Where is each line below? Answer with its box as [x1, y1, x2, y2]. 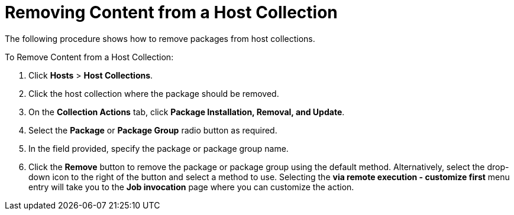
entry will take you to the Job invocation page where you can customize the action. [28, 181, 354, 192]
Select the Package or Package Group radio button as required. [28, 125, 277, 135]
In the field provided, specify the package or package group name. [28, 143, 289, 154]
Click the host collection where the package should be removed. [28, 88, 279, 99]
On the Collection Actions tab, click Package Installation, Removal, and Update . [28, 106, 345, 117]
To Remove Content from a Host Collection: [5, 51, 174, 62]
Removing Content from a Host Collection [5, 2, 338, 22]
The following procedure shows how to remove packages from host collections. [5, 33, 315, 44]
